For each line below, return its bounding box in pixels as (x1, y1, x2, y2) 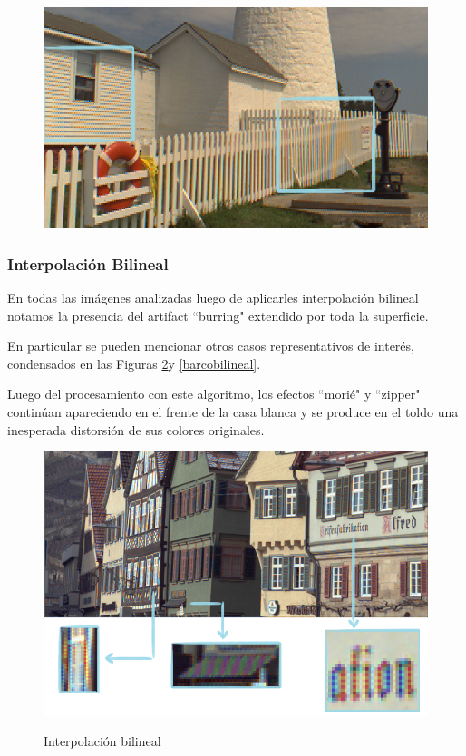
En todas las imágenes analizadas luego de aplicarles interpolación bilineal (7, 288, 419, 307)
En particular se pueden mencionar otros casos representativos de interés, (7, 336, 414, 355)
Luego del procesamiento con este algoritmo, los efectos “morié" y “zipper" (7, 384, 421, 403)
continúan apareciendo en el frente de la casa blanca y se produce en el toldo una (7, 402, 459, 421)
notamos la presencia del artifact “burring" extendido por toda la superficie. (7, 305, 429, 325)
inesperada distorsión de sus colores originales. (7, 420, 265, 439)
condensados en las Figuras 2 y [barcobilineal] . (7, 354, 261, 373)
